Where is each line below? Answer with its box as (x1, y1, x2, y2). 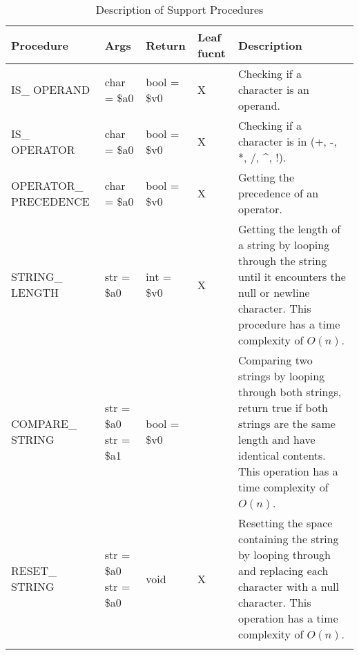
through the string (238, 253, 327, 268)
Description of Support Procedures (95, 1, 264, 17)
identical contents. (238, 447, 326, 463)
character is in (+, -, (238, 133, 337, 149)
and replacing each (238, 563, 329, 578)
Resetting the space (238, 515, 333, 531)
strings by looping (238, 368, 325, 384)
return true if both (238, 400, 328, 416)
